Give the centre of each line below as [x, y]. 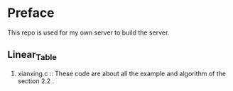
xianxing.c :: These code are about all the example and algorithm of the [121, 73]
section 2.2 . [36, 81]
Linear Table [32, 56]
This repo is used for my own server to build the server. [88, 32]
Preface [31, 13]
